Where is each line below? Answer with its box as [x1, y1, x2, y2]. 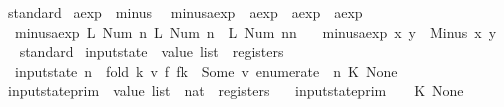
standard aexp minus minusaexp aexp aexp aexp [7, 2, 363, 22]
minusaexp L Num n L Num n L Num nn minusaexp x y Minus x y [14, 21, 497, 42]
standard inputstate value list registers [19, 41, 284, 62]
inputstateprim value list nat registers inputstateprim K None [7, 80, 464, 101]
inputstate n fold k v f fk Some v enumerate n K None [14, 60, 398, 81]
